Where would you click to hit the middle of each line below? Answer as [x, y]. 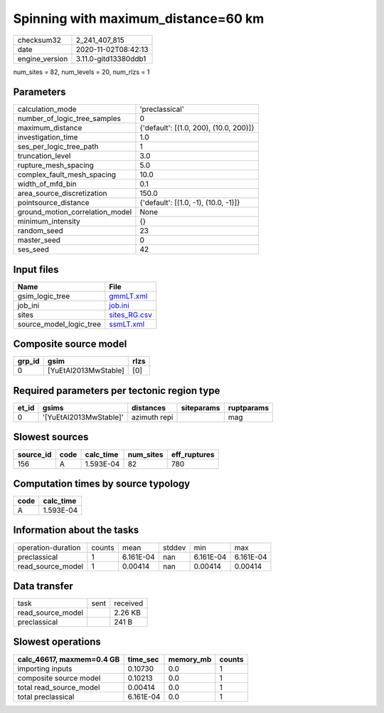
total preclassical [46, 697]
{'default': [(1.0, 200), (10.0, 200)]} [197, 128]
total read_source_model [59, 687]
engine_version [43, 58]
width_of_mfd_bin [47, 184]
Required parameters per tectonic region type [117, 391]
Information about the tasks [76, 530]
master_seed [39, 240]
